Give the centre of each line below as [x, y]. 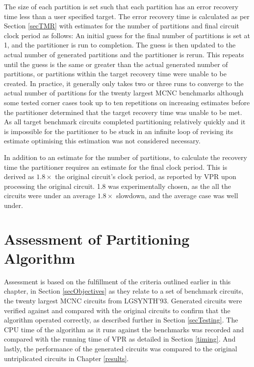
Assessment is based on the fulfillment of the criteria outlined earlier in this [117, 281]
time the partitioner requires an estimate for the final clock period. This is [116, 167]
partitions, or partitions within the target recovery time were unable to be [115, 74]
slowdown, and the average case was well [177, 195]
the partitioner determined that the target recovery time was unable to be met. [123, 112]
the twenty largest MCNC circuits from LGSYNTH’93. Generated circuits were [123, 300]
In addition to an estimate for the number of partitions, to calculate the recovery [126, 157]
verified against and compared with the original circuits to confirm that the [117, 310]
